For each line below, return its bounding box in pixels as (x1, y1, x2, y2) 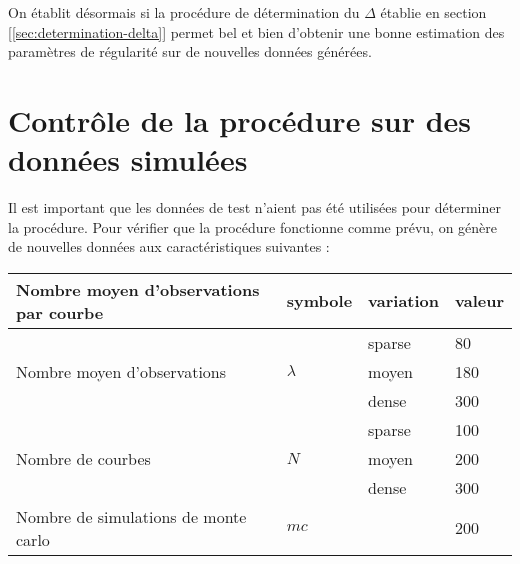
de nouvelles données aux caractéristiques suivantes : (8, 236, 330, 257)
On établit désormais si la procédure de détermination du (8, 2, 360, 22)
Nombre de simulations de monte (16, 504, 247, 528)
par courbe (16, 300, 104, 324)
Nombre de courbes (16, 446, 151, 470)
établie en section (380, 2, 487, 22)
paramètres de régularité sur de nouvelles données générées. (8, 41, 372, 62)
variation (368, 289, 440, 313)
